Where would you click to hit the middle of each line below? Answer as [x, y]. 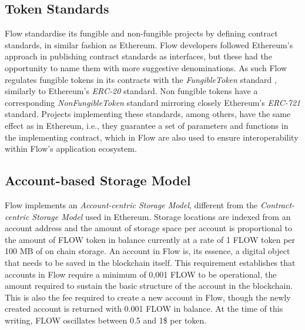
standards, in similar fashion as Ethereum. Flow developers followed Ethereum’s [149, 44]
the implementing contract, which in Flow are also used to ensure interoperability [152, 137]
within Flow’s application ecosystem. [71, 149]
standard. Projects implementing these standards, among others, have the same [148, 114]
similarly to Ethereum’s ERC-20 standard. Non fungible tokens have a [131, 91]
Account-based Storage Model [98, 180]
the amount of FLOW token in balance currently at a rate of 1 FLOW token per [150, 239]
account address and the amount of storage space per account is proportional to [149, 228]
